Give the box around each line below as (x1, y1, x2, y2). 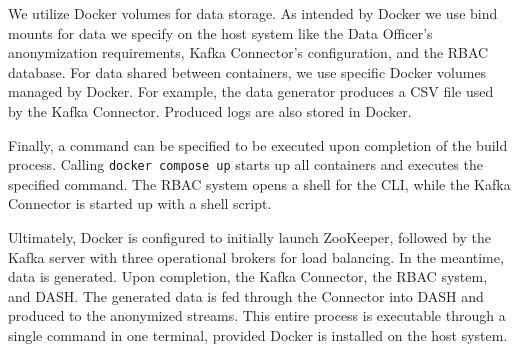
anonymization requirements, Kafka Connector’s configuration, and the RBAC (8, 42, 489, 63)
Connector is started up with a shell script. (8, 193, 272, 214)
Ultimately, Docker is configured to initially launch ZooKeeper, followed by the (8, 227, 492, 247)
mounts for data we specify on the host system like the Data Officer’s (8, 22, 433, 43)
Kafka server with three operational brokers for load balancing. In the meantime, (8, 246, 504, 267)
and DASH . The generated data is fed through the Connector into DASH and (8, 285, 484, 306)
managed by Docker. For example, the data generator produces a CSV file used (8, 81, 494, 102)
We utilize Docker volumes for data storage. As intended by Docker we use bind (8, 3, 498, 23)
